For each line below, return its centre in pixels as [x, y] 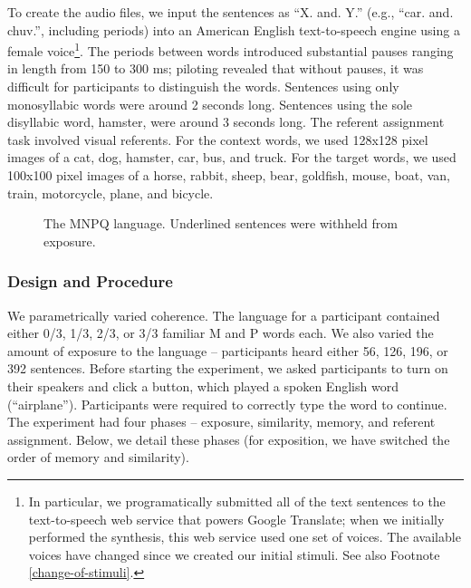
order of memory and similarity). [98, 457]
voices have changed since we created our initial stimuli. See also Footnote [234, 554]
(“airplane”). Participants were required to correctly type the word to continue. [227, 404]
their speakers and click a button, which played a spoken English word [203, 386]
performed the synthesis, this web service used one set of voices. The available [245, 537]
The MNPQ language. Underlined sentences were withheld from [221, 223]
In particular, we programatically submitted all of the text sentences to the [237, 501]
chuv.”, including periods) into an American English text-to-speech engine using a [234, 29]
